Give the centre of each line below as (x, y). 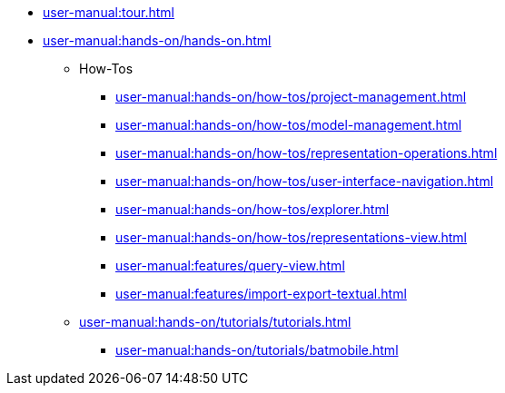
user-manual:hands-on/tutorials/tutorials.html (215, 322)
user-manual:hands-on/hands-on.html (157, 40)
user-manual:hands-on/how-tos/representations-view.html (291, 237)
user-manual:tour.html (109, 12)
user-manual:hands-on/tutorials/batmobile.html (257, 350)
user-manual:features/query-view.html (230, 265)
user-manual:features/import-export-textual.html (261, 294)
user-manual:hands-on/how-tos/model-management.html (289, 125)
